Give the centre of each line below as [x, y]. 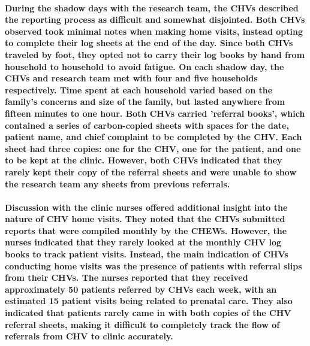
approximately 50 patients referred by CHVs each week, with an [141, 289]
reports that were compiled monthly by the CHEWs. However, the [146, 230]
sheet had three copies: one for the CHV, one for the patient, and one [153, 148]
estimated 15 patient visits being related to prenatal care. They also [149, 301]
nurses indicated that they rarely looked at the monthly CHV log [143, 242]
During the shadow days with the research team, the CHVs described [152, 7]
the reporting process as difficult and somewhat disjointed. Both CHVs [155, 19]
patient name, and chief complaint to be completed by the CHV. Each [154, 137]
